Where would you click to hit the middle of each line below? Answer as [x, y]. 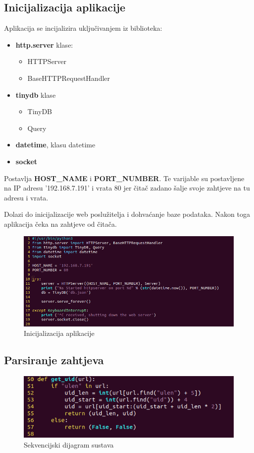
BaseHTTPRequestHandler [69, 78]
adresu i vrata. [26, 197]
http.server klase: [44, 44]
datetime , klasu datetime [55, 145]
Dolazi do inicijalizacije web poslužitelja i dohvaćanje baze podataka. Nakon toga [127, 214]
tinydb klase [36, 95]
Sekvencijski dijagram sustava [69, 444]
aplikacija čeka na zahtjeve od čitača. [60, 224]
